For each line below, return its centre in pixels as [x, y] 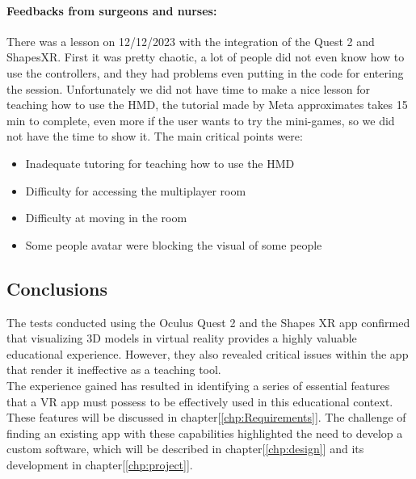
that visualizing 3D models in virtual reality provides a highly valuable [182, 338]
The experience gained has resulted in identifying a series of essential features [198, 385]
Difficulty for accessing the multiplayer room [136, 190]
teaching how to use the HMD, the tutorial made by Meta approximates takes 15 [207, 105]
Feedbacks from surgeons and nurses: [112, 10]
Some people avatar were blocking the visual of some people [174, 244]
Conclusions [57, 288]
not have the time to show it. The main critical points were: [155, 136]
